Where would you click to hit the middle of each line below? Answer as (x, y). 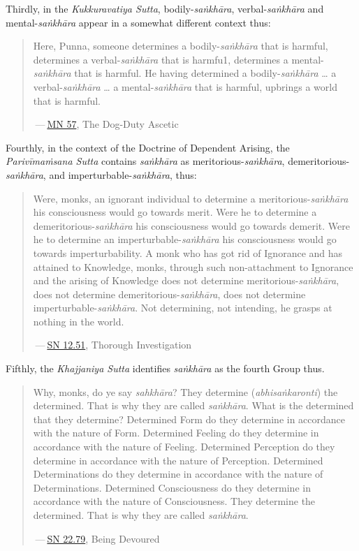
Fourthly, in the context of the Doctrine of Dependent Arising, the (148, 147)
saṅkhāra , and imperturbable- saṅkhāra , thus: (101, 174)
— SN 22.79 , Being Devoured (97, 538)
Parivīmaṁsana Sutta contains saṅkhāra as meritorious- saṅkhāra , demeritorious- (178, 161)
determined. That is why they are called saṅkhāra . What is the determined (193, 405)
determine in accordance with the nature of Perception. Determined (178, 460)
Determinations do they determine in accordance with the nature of (178, 474)
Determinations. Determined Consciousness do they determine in (172, 487)
